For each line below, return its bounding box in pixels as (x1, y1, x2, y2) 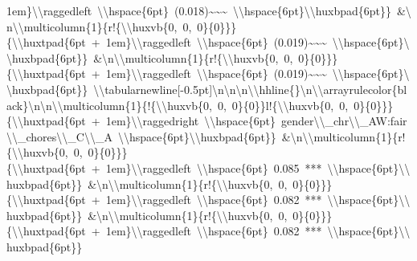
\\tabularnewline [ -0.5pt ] (93, 80, 213, 97)
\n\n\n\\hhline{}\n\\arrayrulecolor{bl (212, 80, 407, 97)
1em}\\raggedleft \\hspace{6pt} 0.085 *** (105, 159, 322, 176)
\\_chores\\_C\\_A (6, 128, 112, 145)
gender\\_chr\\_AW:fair (281, 112, 407, 129)
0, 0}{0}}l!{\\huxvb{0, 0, (217, 96, 349, 113)
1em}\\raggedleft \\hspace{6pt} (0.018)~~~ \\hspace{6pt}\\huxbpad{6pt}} (6, 2, 391, 18)
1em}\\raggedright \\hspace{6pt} (105, 112, 276, 129)
